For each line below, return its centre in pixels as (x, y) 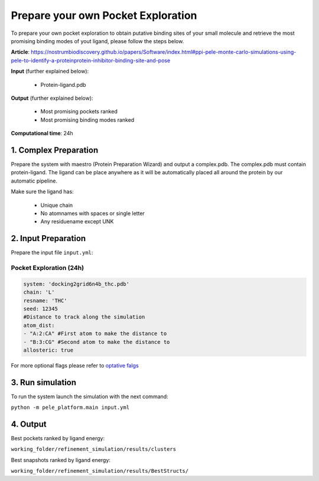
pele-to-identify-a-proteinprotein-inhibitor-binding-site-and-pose (91, 60)
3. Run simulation (44, 382)
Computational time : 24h (42, 134)
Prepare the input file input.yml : (52, 253)
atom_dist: (39, 325)
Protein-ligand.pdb (63, 84)
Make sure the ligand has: (42, 191)
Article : (20, 52)
